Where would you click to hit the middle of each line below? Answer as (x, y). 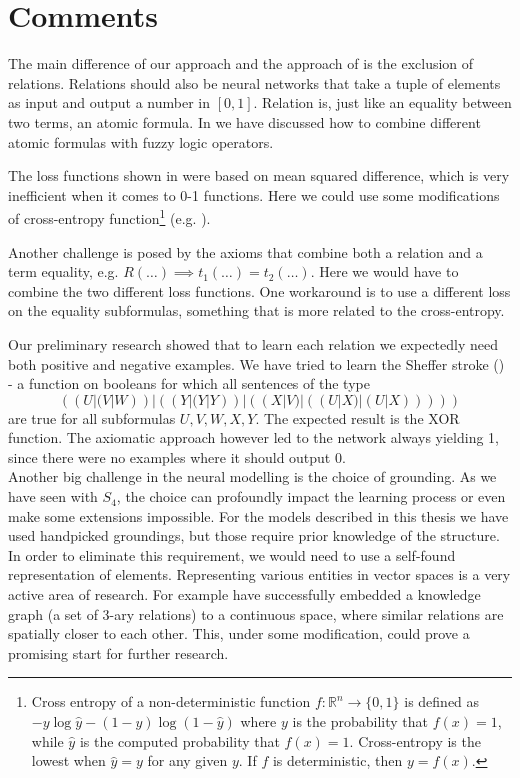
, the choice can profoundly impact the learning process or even (311, 496)
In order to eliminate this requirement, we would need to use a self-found (232, 554)
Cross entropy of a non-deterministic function (171, 701)
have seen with (53, 496)
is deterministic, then (337, 760)
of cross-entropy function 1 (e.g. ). (109, 216)
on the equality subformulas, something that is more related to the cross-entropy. (256, 310)
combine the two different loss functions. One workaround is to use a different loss (259, 290)
